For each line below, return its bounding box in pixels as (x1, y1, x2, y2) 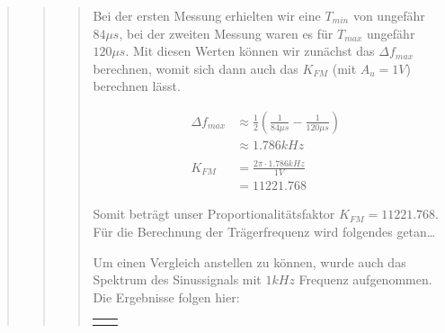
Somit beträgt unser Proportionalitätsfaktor (93, 204, 335, 223)
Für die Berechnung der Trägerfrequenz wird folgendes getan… (93, 222, 436, 241)
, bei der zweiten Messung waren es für (119, 23, 334, 42)
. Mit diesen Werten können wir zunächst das (125, 41, 375, 60)
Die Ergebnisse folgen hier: (93, 287, 240, 306)
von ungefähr (352, 6, 425, 24)
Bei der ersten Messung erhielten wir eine (93, 6, 321, 24)
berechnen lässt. (93, 76, 181, 95)
